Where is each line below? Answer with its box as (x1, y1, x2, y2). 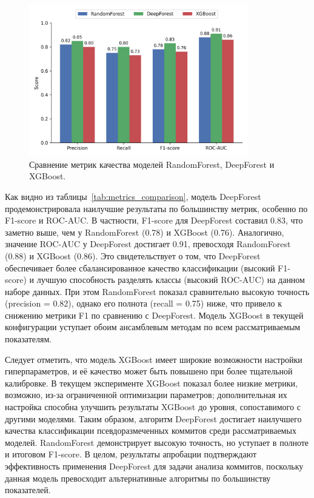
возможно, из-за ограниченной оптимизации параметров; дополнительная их (5, 388, 287, 401)
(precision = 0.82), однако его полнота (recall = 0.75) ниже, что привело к (5, 297, 282, 310)
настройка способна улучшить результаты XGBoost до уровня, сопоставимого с (5, 400, 301, 413)
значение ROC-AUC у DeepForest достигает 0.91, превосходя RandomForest (5, 237, 291, 250)
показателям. (5, 333, 52, 345)
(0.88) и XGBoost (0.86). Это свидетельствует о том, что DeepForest (5, 249, 261, 262)
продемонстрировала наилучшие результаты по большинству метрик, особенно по (5, 202, 308, 214)
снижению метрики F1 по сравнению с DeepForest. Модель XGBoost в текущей (5, 308, 304, 321)
